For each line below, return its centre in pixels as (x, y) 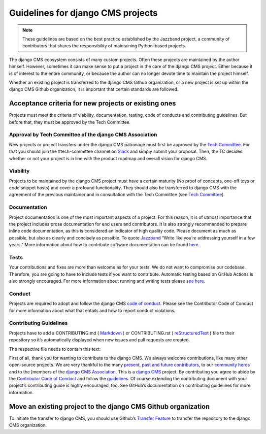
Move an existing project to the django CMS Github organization (109, 406)
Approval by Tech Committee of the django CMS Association (83, 134)
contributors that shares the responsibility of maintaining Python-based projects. (104, 46)
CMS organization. (28, 425)
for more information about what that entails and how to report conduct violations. (92, 310)
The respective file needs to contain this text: (55, 349)
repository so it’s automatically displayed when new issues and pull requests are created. (100, 340)
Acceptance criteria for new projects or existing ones (93, 103)
